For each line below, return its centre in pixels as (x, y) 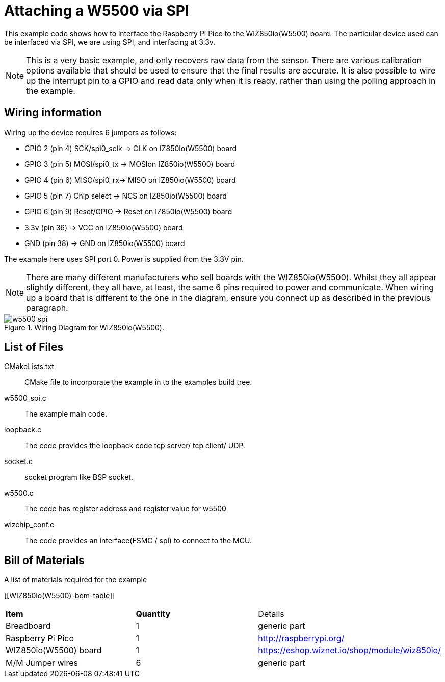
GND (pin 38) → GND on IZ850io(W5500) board (105, 243)
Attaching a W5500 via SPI (97, 11)
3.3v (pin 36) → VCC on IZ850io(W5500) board (104, 227)
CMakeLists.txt (29, 367)
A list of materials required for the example (76, 580)
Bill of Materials (44, 560)
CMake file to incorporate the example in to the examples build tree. (138, 382)
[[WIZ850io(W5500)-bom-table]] (60, 596)
